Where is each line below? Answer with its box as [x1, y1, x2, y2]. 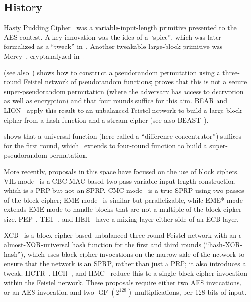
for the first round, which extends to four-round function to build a [4, 140, 207, 150]
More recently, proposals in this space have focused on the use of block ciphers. [4, 166, 239, 176]
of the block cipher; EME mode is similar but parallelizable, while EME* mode [4, 194, 243, 205]
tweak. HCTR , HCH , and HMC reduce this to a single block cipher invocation [4, 268, 247, 278]
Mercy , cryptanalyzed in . [4, 50, 85, 61]
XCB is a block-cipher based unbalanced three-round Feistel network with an [4, 230, 237, 240]
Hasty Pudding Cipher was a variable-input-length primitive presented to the [4, 22, 237, 32]
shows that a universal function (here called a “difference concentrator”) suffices [4, 131, 241, 141]
